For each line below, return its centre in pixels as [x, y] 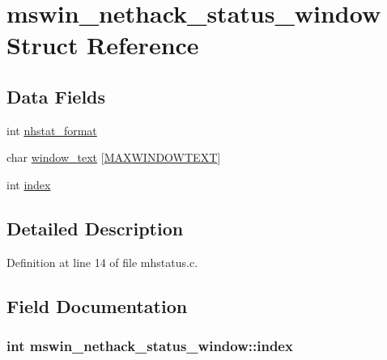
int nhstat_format [52, 130]
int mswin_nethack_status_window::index [150, 346]
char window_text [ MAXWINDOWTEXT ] [114, 157]
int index [29, 184]
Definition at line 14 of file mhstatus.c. [102, 262]
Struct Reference [103, 45]
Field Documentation [97, 305]
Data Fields [56, 96]
